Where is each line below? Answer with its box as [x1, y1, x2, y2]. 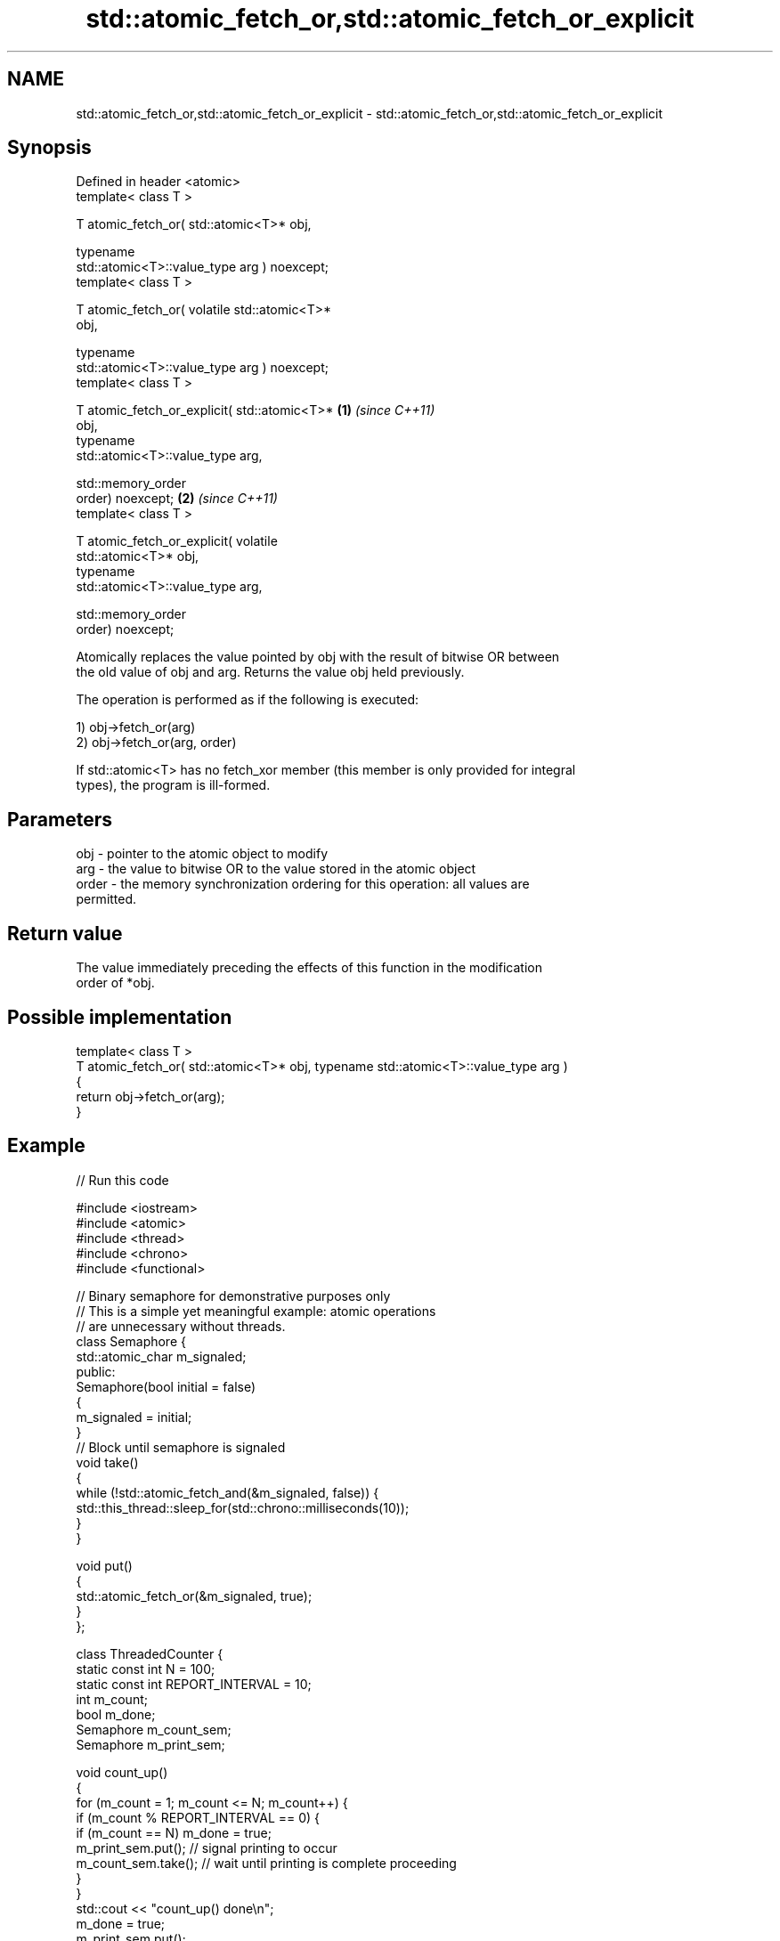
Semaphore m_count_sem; [76, 1721, 232, 1737]
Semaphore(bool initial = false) [76, 1378, 256, 1394]
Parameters [7, 808, 112, 831]
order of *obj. [76, 975, 155, 991]
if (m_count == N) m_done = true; [76, 1824, 272, 1840]
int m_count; [76, 1691, 148, 1707]
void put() [76, 1557, 133, 1573]
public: [76, 1363, 116, 1379]
